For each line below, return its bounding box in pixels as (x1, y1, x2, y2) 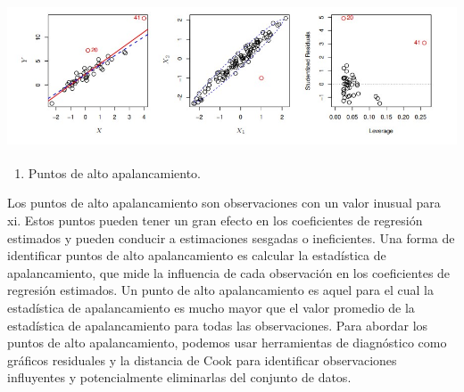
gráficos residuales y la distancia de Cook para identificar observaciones (7, 350, 397, 369)
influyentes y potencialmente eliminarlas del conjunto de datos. (7, 368, 352, 387)
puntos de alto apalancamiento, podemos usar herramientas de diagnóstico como (7, 333, 447, 352)
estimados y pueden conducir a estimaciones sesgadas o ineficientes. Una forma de (7, 228, 455, 247)
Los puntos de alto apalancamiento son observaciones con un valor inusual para (7, 193, 441, 212)
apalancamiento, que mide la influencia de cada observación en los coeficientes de (7, 263, 451, 282)
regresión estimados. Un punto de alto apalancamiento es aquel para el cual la (7, 281, 434, 299)
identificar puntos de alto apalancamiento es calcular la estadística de (7, 246, 386, 265)
